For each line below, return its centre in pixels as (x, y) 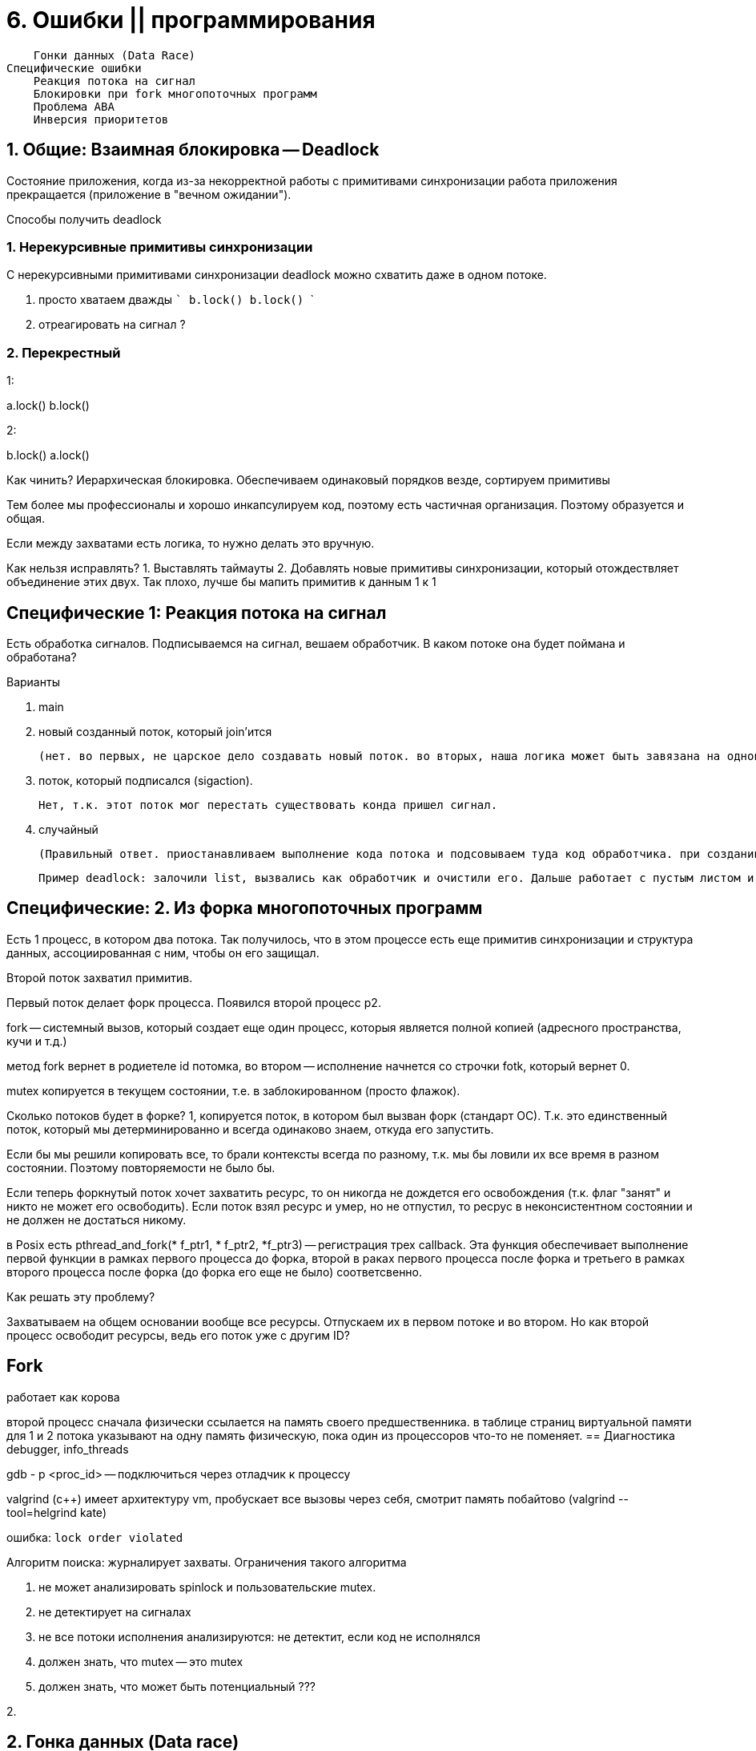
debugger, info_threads (68, 1449)
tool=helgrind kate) (57, 1512)
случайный (68, 829)
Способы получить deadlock (84, 219)
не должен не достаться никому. (97, 1219)
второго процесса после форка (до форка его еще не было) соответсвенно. (215, 1272)
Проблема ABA (74, 106)
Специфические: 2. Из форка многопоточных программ (245, 908)
